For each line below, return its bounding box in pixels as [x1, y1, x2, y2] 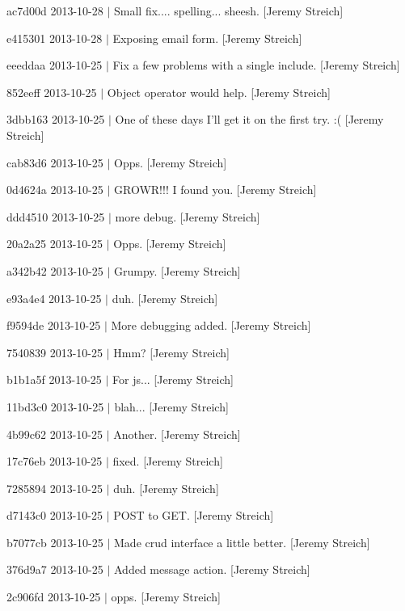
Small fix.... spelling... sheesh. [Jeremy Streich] [114, 2, 344, 19]
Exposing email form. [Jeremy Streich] [112, 29, 302, 46]
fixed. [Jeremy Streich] [112, 453, 223, 470]
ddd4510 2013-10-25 [6, 208, 105, 225]
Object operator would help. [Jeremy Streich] [107, 83, 331, 100]
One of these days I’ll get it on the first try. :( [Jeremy [115, 111, 384, 128]
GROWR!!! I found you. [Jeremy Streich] [114, 181, 317, 198]
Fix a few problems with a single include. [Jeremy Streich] [112, 57, 400, 74]
